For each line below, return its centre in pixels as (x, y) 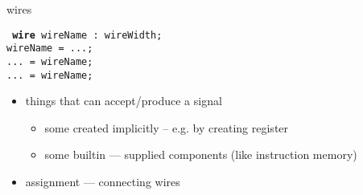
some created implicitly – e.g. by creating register (167, 127)
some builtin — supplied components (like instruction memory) (201, 154)
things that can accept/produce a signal (124, 101)
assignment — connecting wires (103, 181)
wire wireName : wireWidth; (87, 35)
